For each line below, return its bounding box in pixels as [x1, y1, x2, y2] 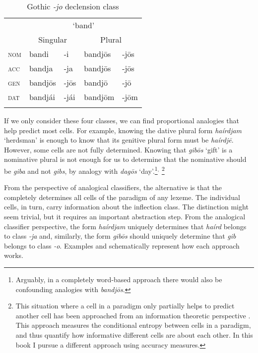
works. [4, 250, 24, 260]
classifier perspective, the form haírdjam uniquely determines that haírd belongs [4, 221, 247, 231]
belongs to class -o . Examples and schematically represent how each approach [4, 240, 240, 251]
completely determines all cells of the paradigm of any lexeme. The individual [4, 192, 240, 202]
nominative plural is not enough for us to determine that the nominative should [4, 154, 247, 164]
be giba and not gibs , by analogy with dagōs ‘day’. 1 [4, 164, 158, 176]
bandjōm [84, 91, 115, 102]
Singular [38, 34, 67, 45]
